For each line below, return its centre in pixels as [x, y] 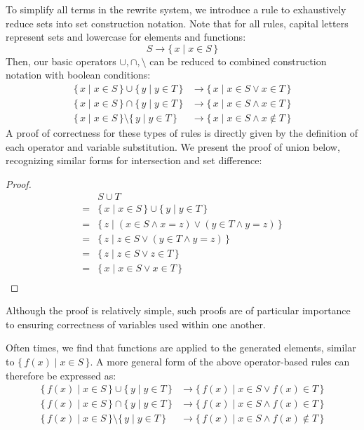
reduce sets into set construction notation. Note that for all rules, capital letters [177, 23]
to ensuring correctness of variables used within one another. [136, 324]
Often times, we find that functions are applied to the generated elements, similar [181, 348]
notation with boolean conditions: [78, 75]
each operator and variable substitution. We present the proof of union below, [173, 146]
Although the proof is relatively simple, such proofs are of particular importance [178, 310]
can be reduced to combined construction [238, 61]
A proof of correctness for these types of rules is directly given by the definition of [182, 133]
